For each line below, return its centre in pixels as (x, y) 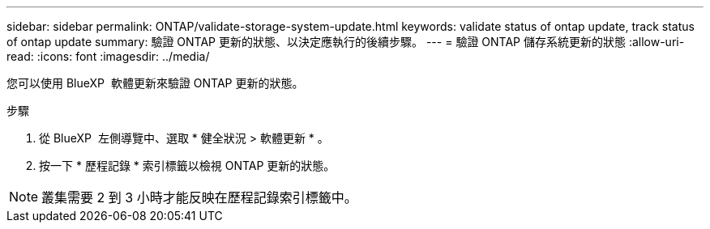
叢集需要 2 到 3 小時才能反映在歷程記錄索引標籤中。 (199, 197)
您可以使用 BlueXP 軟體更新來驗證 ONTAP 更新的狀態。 (155, 83)
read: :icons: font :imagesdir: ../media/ (108, 56)
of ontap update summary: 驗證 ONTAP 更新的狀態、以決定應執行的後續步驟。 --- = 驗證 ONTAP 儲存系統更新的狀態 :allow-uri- (346, 42)
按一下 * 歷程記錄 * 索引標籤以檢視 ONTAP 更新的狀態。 (187, 165)
